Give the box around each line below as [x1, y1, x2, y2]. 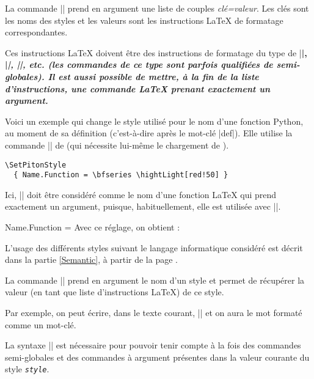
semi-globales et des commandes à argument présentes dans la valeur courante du [5, 350, 310, 363]
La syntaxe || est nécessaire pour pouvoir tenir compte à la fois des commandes [5, 339, 301, 351]
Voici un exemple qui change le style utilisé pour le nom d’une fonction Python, [5, 114, 304, 127]
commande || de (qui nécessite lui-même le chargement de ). [5, 138, 229, 151]
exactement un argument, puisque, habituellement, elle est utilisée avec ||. [5, 200, 281, 213]
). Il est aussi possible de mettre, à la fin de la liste [37, 70, 259, 83]
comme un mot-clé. [5, 318, 76, 331]
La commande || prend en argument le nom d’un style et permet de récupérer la [5, 273, 305, 286]
